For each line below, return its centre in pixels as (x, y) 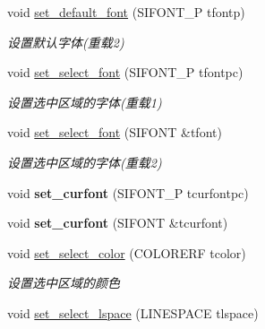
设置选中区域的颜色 (64, 283)
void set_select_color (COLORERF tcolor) (127, 252)
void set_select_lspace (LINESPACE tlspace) (133, 312)
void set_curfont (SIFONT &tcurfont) (118, 223)
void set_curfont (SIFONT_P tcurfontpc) (128, 192)
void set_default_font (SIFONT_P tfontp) (126, 12)
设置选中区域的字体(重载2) (85, 162)
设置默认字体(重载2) (66, 42)
